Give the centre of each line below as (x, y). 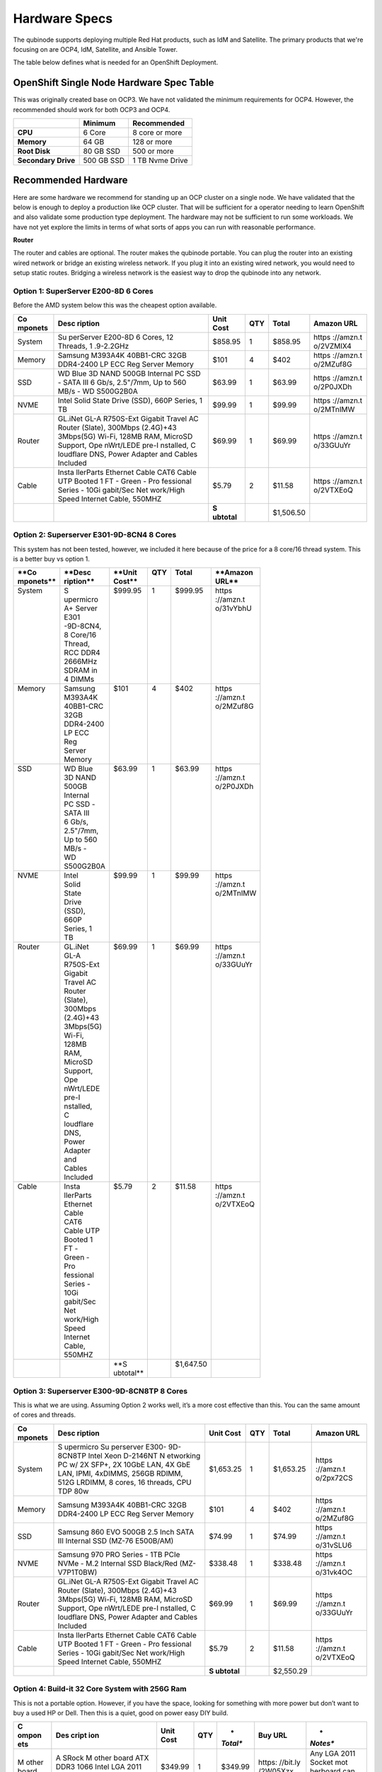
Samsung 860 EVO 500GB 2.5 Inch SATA (126, 1532)
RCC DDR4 (82, 653)
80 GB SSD (102, 151)
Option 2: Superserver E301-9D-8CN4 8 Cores (95, 535)
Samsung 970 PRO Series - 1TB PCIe (119, 1554)
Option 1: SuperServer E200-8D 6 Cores (83, 291)
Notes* (323, 1744)
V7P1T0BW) (77, 1572)
